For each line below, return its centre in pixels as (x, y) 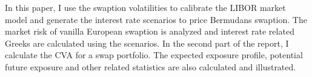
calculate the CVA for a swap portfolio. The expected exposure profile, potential (154, 55)
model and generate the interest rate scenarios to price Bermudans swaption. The (156, 19)
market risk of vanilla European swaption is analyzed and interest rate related (150, 31)
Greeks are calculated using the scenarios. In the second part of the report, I (147, 43)
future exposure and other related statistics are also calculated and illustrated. (151, 66)
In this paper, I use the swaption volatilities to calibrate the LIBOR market (145, 7)
